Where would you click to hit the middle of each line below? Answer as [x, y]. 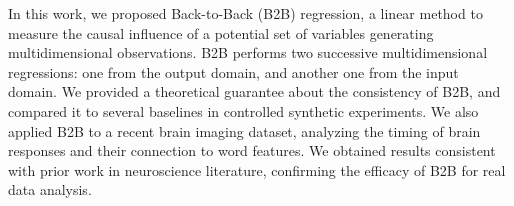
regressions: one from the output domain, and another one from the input [233, 71]
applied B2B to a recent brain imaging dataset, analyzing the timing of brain [244, 130]
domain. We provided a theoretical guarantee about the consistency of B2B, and [254, 91]
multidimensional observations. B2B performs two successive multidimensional [248, 52]
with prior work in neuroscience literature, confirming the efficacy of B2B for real [257, 169]
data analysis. [50, 189]
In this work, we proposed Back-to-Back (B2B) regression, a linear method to [245, 13]
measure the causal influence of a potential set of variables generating [221, 32]
